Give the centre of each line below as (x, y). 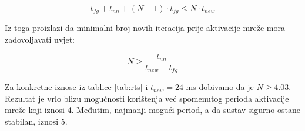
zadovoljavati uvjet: (40, 39)
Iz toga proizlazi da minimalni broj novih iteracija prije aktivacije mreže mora (145, 28)
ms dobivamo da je (220, 87)
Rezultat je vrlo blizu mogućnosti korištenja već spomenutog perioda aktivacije (147, 98)
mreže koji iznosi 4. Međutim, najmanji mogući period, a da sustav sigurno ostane (152, 110)
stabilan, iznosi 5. (36, 121)
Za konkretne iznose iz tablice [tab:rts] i (76, 87)
